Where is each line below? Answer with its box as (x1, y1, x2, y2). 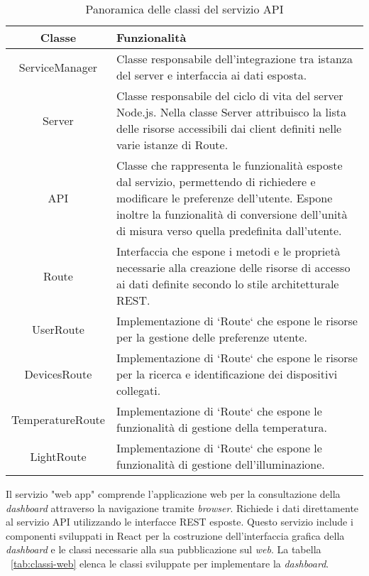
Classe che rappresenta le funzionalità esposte (116, 157, 343, 173)
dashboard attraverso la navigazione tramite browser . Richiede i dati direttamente (6, 500, 359, 515)
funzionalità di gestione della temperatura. (116, 419, 327, 435)
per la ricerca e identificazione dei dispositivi (116, 366, 338, 382)
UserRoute (32, 320, 84, 337)
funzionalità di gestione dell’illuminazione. (116, 456, 325, 472)
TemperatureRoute (11, 411, 105, 428)
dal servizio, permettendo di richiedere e (116, 173, 316, 190)
